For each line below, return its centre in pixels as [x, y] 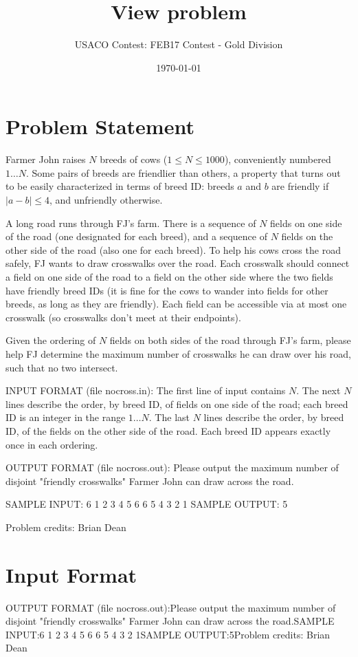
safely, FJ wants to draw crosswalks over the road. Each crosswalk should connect [178, 263]
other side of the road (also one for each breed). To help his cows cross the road [173, 249]
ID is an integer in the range [66, 417]
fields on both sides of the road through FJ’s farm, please [230, 340]
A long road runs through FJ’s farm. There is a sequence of [131, 223]
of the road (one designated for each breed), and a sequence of [136, 236]
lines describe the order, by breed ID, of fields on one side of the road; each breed [177, 403]
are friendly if [300, 186]
